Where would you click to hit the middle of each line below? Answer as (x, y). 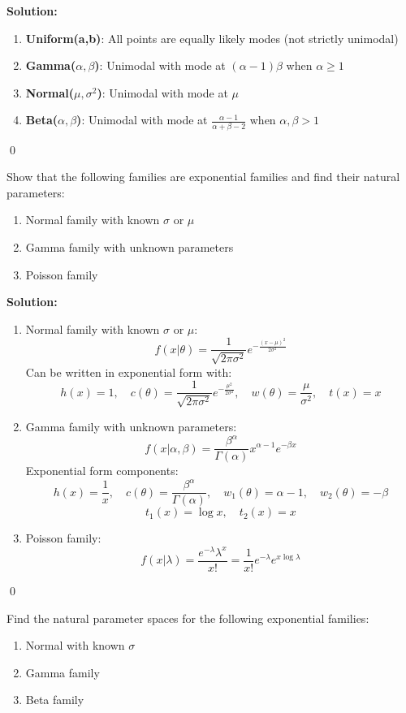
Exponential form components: (102, 471)
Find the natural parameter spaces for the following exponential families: (188, 618)
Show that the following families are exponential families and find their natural (203, 177)
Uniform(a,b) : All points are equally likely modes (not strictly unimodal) (212, 38)
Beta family (55, 700)
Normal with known (75, 645)
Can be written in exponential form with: (129, 372)
